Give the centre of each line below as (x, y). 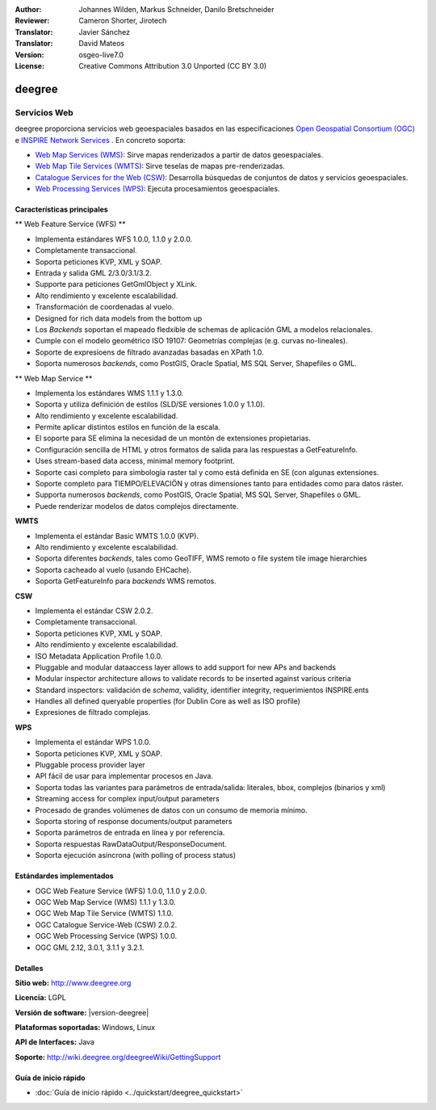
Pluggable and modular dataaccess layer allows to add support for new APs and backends (186, 667)
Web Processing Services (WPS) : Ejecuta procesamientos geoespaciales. (157, 189)
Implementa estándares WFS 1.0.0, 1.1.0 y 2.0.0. (114, 239)
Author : (28, 9)
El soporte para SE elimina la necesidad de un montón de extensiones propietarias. (173, 438)
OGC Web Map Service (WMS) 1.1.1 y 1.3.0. (105, 902)
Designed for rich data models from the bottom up (119, 318)
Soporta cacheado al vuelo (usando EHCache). (113, 570)
